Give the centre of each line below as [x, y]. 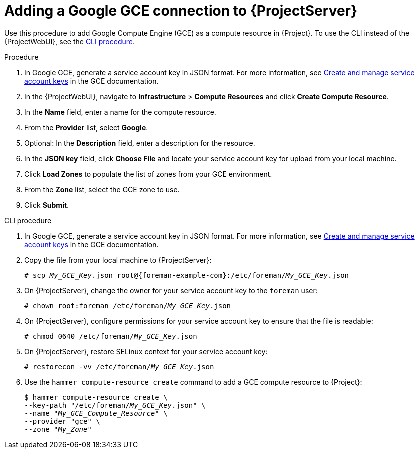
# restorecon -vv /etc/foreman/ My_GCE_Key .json [119, 367]
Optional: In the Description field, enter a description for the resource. [140, 143]
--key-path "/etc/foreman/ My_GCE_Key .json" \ [115, 405]
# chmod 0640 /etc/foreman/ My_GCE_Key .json [111, 336]
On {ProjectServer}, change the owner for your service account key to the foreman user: [171, 290]
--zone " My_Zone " [58, 429]
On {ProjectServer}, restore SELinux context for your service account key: [146, 351]
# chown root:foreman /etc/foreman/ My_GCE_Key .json [128, 306]
